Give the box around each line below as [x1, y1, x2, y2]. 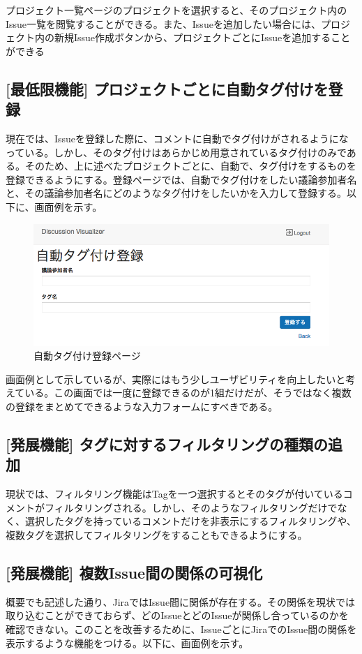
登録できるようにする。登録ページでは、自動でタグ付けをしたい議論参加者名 [6, 172, 357, 186]
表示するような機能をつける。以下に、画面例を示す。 [6, 635, 249, 650]
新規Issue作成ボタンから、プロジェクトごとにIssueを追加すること [54, 30, 351, 45]
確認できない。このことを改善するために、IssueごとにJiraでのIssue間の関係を [6, 621, 357, 636]
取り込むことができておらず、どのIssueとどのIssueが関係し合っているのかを [6, 608, 349, 623]
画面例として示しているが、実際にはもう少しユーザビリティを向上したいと [6, 371, 346, 386]
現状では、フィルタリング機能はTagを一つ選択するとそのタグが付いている [6, 486, 343, 501]
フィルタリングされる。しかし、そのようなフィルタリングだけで [44, 500, 338, 514]
